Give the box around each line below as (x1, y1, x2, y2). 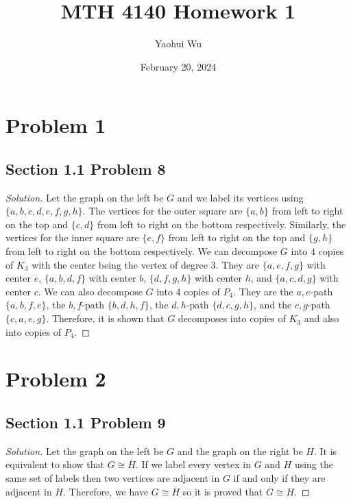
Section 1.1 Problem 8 (5, 158, 166, 179)
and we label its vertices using (177, 190, 304, 204)
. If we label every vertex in (135, 457, 251, 471)
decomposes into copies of (178, 311, 286, 326)
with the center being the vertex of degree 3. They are (32, 257, 260, 271)
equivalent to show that (5, 457, 104, 471)
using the (294, 457, 333, 471)
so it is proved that (182, 484, 263, 498)
